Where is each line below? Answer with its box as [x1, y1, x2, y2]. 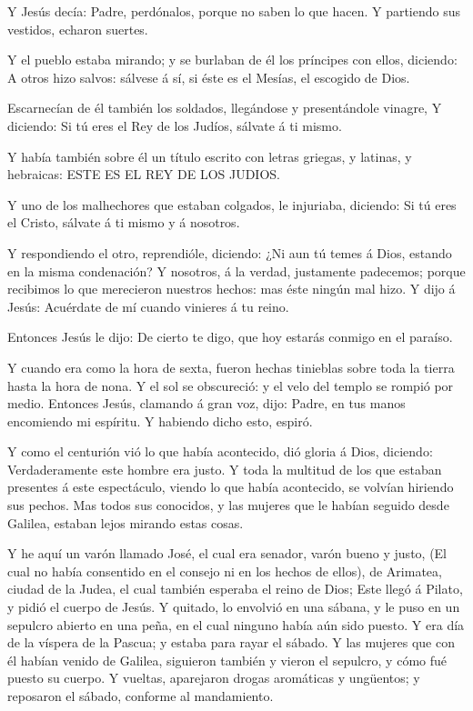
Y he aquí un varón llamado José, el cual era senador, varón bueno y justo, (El [7, 544, 448, 563]
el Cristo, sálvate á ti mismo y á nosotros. [7, 213, 240, 232]
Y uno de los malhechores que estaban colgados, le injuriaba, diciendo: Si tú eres [7, 195, 457, 214]
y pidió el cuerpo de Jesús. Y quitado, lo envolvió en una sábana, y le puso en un [7, 597, 460, 616]
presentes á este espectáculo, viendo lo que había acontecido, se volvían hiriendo [7, 477, 454, 496]
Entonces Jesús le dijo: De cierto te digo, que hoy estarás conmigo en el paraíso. [7, 327, 453, 346]
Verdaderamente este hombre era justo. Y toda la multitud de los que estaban [7, 459, 442, 478]
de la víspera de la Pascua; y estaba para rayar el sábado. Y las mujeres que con [7, 633, 455, 652]
